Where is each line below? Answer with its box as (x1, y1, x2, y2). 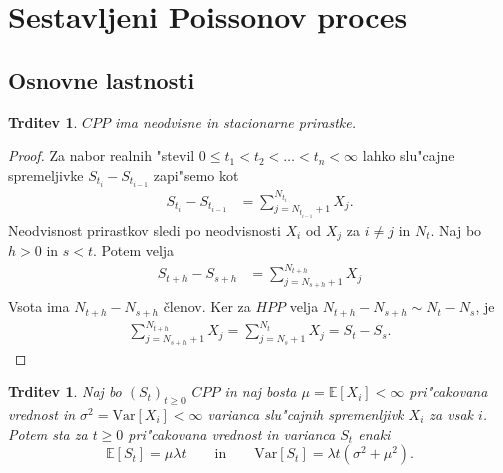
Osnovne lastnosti (8, 64, 195, 95)
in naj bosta (224, 381, 297, 402)
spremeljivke (8, 164, 84, 185)
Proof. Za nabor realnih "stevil (8, 145, 195, 166)
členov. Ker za (163, 296, 251, 317)
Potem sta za (8, 423, 88, 444)
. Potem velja (93, 240, 175, 261)
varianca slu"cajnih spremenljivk (207, 403, 404, 424)
